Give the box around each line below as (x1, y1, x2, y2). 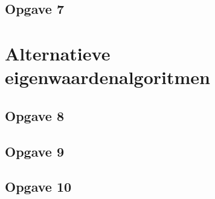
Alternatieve (5, 41, 111, 65)
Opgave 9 (5, 142, 64, 160)
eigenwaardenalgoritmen (5, 65, 211, 90)
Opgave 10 (5, 177, 72, 196)
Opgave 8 (5, 106, 64, 125)
